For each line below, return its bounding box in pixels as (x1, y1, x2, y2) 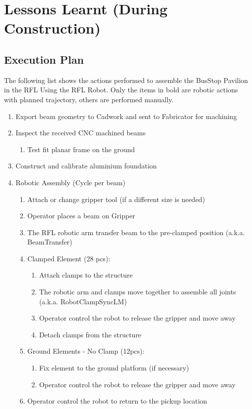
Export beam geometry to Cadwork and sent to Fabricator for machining (15, 111, 237, 121)
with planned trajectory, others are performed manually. (4, 94, 174, 104)
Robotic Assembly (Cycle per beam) (15, 177, 126, 187)
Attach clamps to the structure (39, 270, 133, 280)
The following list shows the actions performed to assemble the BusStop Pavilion (4, 75, 248, 85)
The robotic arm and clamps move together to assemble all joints (39, 286, 236, 297)
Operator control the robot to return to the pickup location (27, 396, 207, 406)
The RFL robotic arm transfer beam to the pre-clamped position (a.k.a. (27, 227, 245, 237)
